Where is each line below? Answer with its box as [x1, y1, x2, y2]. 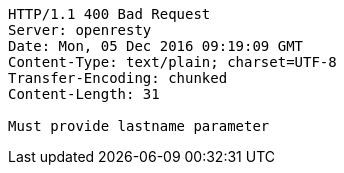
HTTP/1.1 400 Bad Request [8, 6, 211, 22]
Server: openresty [8, 22, 152, 38]
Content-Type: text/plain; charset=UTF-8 [8, 54, 337, 70]
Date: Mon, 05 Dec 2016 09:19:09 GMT [8, 38, 304, 54]
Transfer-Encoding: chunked [8, 70, 228, 86]
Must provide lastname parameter [8, 118, 270, 134]
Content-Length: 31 [8, 86, 160, 102]
